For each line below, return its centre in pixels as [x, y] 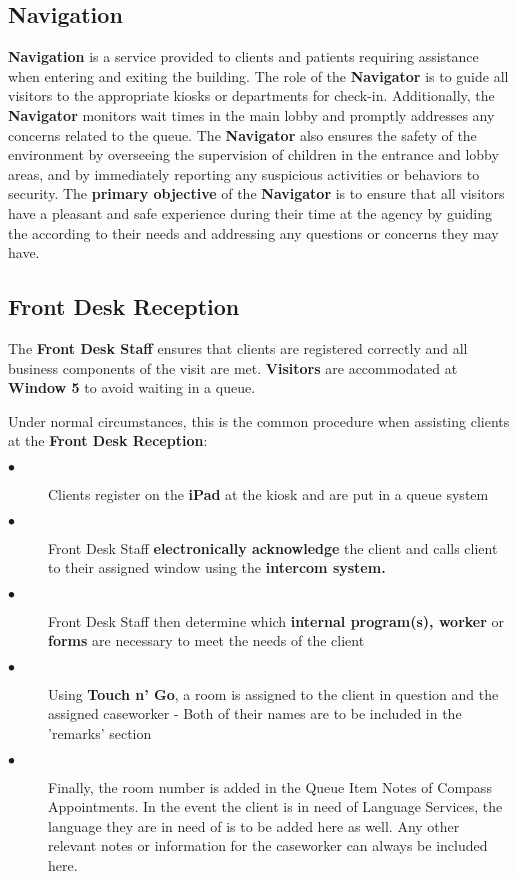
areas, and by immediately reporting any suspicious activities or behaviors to [244, 173]
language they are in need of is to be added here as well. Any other [254, 825]
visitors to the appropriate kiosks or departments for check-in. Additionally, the [251, 95]
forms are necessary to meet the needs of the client [206, 640]
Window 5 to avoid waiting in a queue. [132, 387]
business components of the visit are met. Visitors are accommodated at [233, 367]
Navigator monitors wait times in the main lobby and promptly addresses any [251, 114]
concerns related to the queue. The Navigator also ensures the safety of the [242, 134]
